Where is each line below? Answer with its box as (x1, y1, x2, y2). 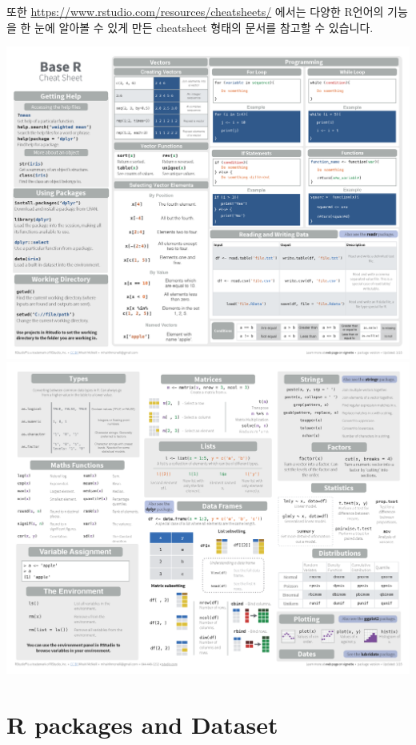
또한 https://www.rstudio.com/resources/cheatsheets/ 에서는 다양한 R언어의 (6, 3, 384, 19)
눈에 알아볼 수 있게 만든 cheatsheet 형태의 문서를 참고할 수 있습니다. (34, 18, 374, 35)
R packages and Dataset (6, 708, 278, 741)
